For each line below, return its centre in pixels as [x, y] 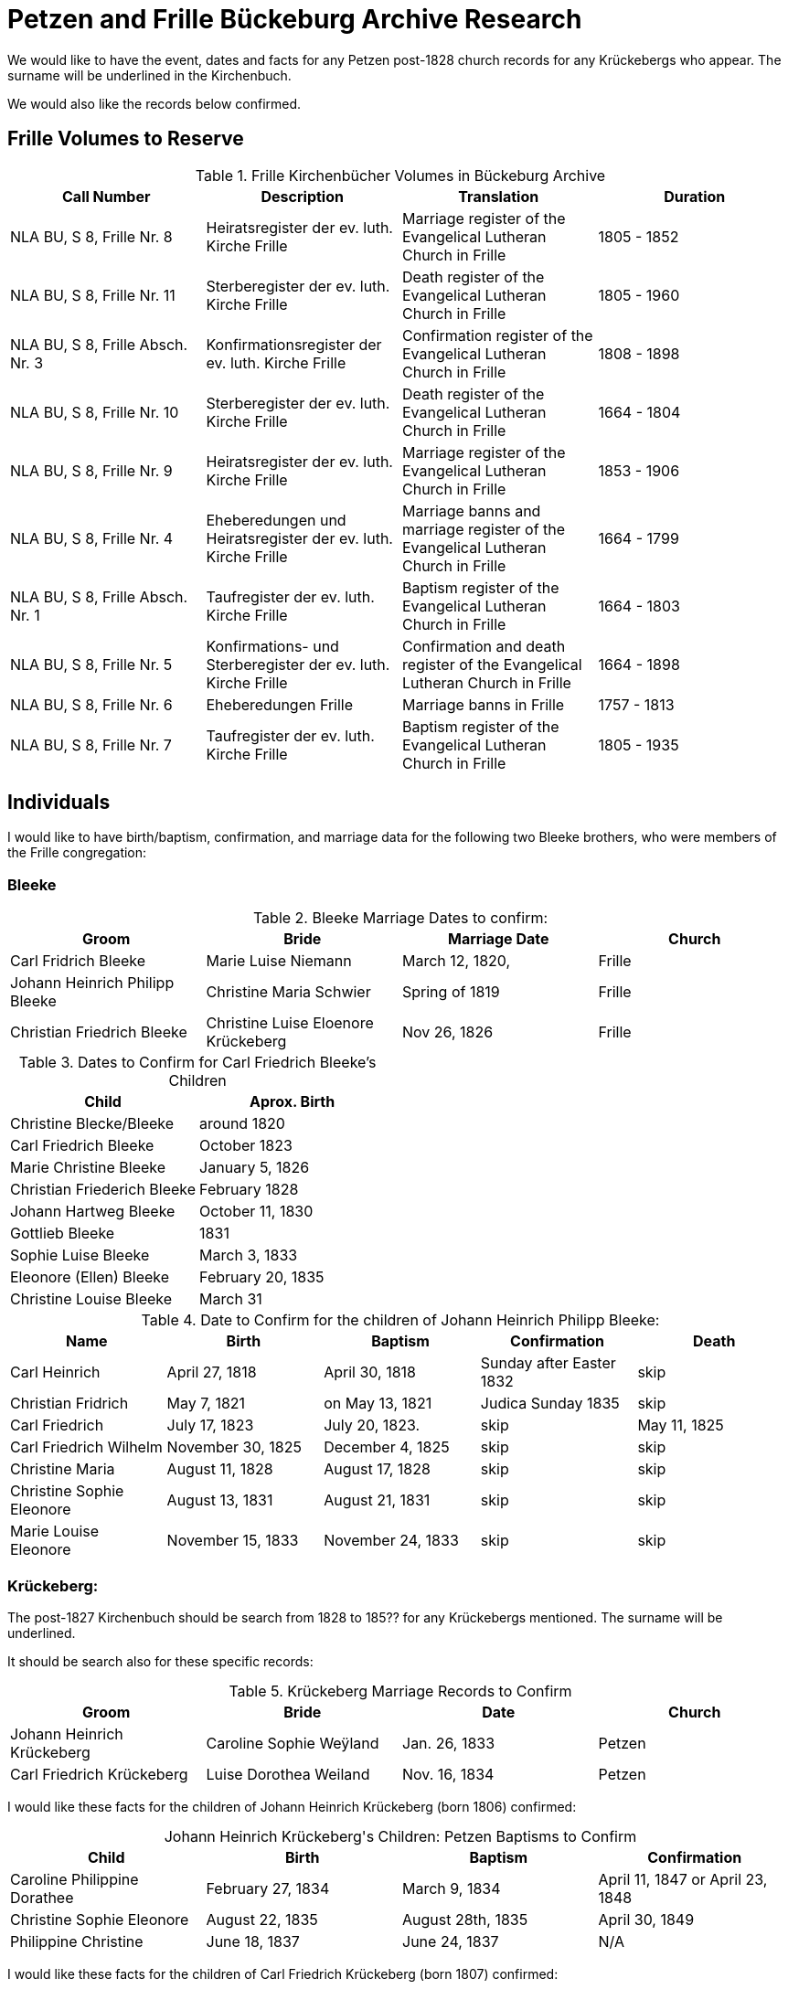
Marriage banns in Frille [484, 704]
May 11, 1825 [681, 1425]
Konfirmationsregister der [294, 344]
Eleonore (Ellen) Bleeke [90, 1277]
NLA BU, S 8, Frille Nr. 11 [93, 295]
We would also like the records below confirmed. [154, 103]
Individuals [59, 803]
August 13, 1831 [220, 1500]
